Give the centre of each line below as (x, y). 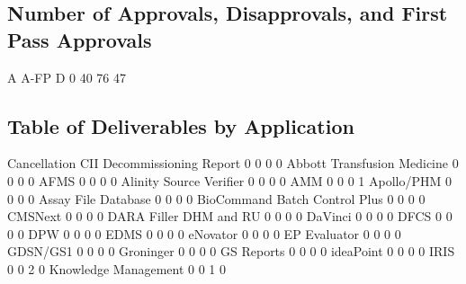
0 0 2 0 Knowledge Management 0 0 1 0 (117, 268)
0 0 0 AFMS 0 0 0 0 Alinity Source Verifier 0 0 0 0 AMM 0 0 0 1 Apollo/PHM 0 (229, 180)
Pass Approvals (80, 39)
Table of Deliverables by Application (181, 125)
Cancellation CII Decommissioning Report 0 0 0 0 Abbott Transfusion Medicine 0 (233, 163)
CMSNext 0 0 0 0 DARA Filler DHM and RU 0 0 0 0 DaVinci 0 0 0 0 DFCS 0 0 (230, 216)
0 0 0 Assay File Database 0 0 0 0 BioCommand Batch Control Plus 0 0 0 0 (216, 198)
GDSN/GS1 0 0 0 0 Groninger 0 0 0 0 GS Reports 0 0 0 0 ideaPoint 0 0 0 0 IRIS (231, 251)
